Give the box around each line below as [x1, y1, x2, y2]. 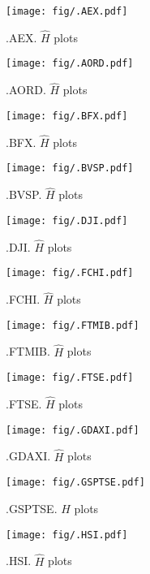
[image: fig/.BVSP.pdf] [6, 162, 134, 175]
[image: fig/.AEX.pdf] [6, 6, 128, 17]
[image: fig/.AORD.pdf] [6, 58, 134, 70]
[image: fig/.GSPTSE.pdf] [6, 477, 145, 489]
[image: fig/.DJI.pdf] [6, 214, 128, 227]
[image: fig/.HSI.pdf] [6, 529, 128, 541]
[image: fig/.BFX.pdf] [6, 110, 128, 122]
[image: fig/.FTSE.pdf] [6, 372, 134, 384]
